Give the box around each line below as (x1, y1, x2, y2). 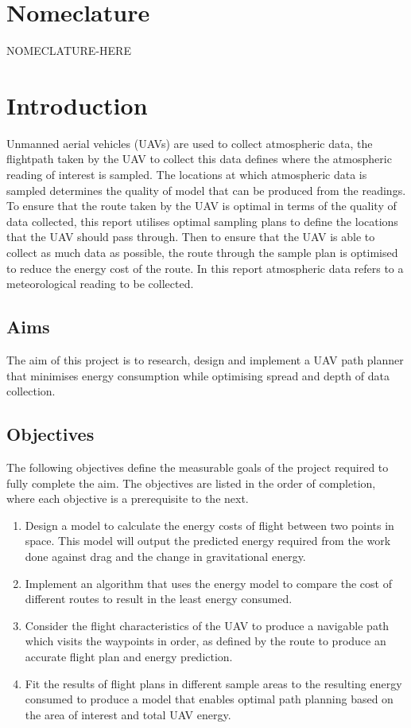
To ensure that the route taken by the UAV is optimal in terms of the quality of (6, 197, 397, 214)
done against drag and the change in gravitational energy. (25, 547, 306, 564)
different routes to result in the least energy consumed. (25, 590, 293, 607)
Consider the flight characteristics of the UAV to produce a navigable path (25, 617, 390, 633)
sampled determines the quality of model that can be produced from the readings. (6, 181, 406, 198)
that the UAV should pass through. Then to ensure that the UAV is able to (6, 228, 375, 245)
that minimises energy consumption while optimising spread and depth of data (6, 367, 390, 383)
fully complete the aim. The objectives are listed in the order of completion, (6, 474, 376, 491)
